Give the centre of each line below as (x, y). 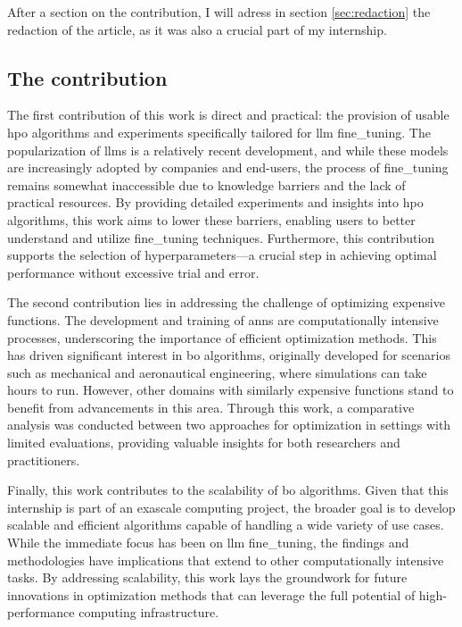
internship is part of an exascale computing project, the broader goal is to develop (231, 507)
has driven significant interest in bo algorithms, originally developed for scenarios (229, 355)
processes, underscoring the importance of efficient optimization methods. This (222, 337)
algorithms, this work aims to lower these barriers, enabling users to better (211, 219)
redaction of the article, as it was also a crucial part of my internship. (197, 29)
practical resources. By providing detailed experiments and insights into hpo (215, 202)
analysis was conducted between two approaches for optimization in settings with (229, 425)
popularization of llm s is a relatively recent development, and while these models (228, 150)
